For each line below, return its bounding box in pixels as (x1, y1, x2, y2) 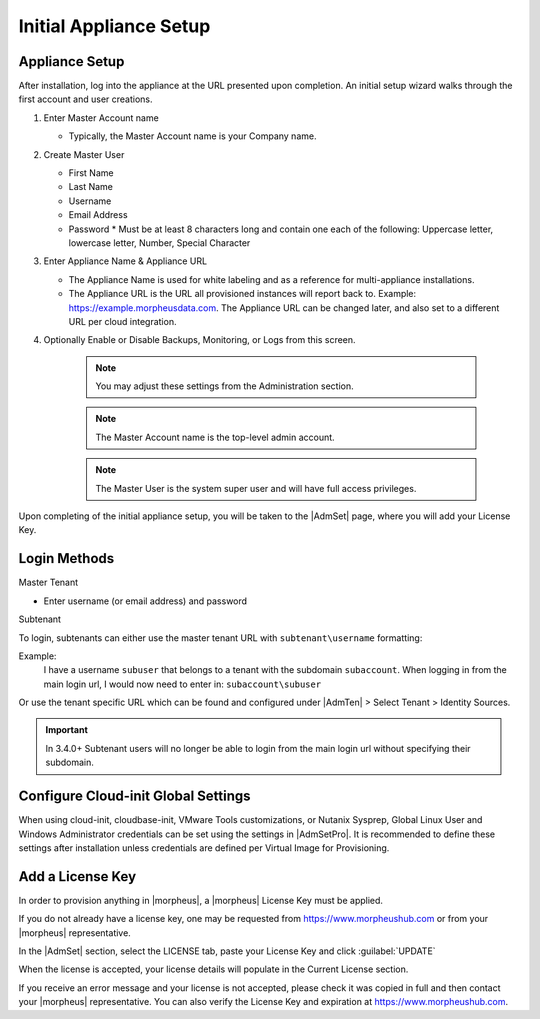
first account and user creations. (18, 93, 154, 105)
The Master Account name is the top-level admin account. (95, 431, 335, 443)
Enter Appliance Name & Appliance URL (43, 255, 208, 267)
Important (45, 724, 89, 736)
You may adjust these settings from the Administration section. (95, 380, 354, 392)
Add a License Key (18, 868, 137, 885)
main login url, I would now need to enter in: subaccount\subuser (43, 678, 322, 690)
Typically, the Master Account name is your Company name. (68, 130, 317, 142)
